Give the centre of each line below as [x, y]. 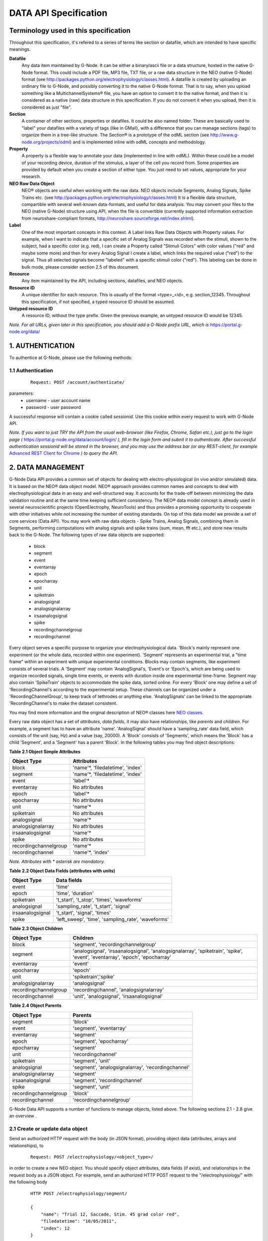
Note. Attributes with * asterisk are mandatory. [57, 862]
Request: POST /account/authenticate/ [78, 382]
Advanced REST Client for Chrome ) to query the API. [64, 453]
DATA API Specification [58, 13]
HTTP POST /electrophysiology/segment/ [79, 1193]
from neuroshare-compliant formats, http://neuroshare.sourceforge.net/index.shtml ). [108, 218]
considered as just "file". [47, 107]
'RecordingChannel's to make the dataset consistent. [63, 703]
